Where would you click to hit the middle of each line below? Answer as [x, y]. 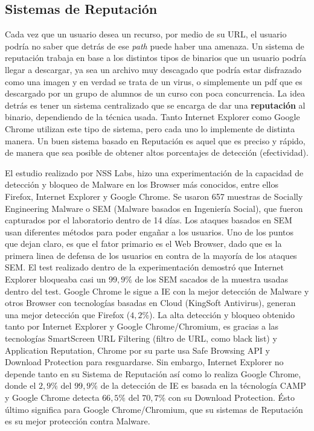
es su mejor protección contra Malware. [78, 421]
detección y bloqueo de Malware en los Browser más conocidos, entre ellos [142, 184]
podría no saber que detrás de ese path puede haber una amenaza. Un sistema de [155, 46]
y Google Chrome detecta [52, 397]
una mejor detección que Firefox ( [68, 314]
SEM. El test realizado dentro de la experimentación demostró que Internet [144, 267]
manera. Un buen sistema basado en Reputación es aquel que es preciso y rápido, [155, 140]
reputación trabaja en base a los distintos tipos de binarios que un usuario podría [155, 58]
